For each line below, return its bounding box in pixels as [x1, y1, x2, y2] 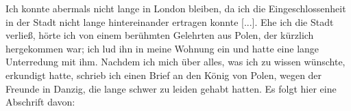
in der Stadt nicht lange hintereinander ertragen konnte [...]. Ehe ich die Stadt [5, 14, 334, 29]
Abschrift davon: [5, 95, 75, 109]
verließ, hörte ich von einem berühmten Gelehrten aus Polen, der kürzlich [5, 28, 314, 42]
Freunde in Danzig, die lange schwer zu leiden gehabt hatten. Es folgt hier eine [5, 81, 337, 95]
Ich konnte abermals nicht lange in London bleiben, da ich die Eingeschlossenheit [5, 1, 346, 15]
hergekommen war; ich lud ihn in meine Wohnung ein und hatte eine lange [5, 41, 319, 55]
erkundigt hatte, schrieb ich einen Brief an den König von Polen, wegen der [5, 67, 322, 82]
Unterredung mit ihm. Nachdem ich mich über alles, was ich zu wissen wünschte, [5, 54, 346, 69]
